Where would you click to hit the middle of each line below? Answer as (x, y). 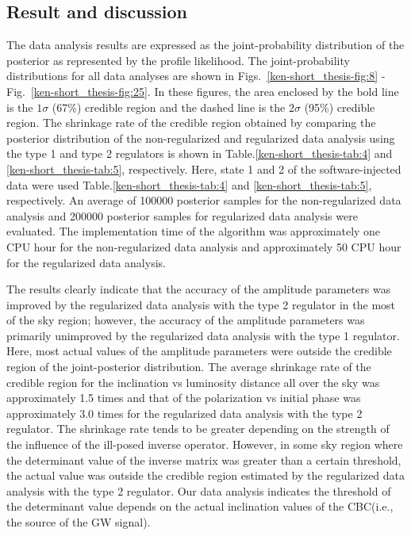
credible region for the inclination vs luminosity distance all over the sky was (193, 382)
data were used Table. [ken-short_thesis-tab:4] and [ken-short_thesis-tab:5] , (189, 184)
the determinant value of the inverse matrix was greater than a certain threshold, (204, 459)
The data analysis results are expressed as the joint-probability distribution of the (205, 45)
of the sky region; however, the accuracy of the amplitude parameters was (186, 320)
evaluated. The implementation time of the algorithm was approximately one (194, 231)
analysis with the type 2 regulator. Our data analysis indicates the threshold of (199, 490)
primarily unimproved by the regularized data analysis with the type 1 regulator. (203, 335)
